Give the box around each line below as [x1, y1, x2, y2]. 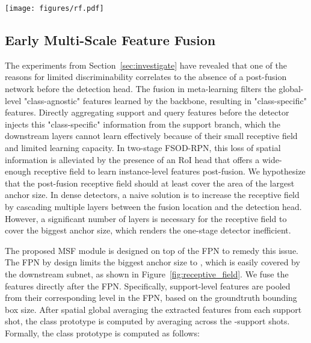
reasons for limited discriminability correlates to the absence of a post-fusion [5, 70, 287, 83]
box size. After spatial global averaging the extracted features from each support [5, 303, 302, 315]
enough [5, 165, 31, 178]
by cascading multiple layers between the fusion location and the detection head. [5, 200, 302, 212]
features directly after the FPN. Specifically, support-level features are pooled [5, 279, 291, 292]
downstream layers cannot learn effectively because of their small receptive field [5, 129, 298, 142]
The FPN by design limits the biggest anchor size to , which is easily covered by [5, 256, 300, 268]
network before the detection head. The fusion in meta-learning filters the [5, 82, 276, 95]
